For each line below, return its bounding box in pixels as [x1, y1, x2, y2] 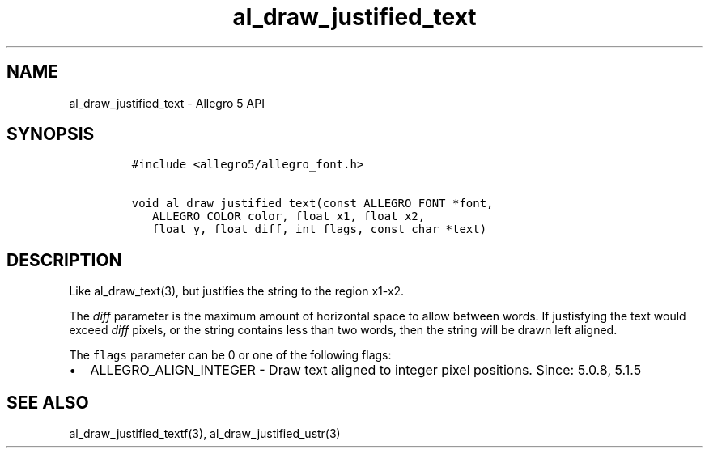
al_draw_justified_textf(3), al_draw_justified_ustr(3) [69, 426, 341, 441]
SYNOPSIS [6, 124, 95, 145]
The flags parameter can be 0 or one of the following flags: [69, 348, 392, 363]
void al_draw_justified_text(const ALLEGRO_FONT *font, [131, 197, 494, 210]
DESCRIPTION [6, 249, 122, 270]
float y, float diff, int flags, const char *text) [152, 223, 487, 236]
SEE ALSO [6, 392, 89, 413]
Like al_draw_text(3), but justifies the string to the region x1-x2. [69, 284, 405, 299]
